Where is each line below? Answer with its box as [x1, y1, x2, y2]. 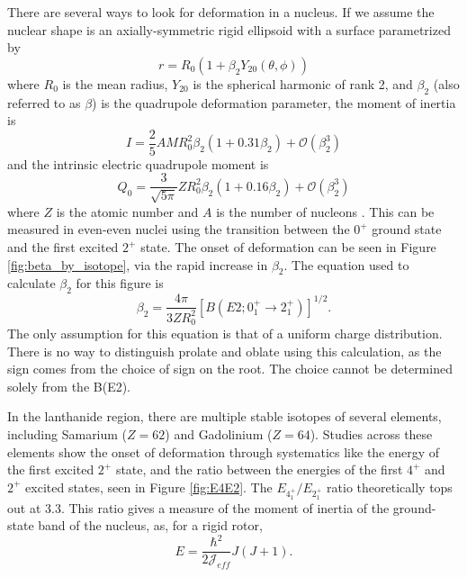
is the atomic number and [56, 202, 199, 221]
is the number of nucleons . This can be [216, 202, 435, 221]
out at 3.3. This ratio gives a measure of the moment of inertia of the [7, 498, 390, 517]
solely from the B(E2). [7, 376, 131, 395]
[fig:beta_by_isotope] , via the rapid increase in [7, 255, 268, 274]
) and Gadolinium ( [165, 425, 273, 444]
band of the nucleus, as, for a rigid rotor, [38, 516, 263, 535]
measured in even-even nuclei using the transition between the [7, 220, 350, 239]
